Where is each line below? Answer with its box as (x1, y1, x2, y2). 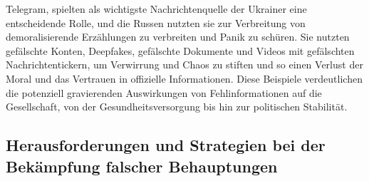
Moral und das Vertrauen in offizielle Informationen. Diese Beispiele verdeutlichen (6, 71, 363, 86)
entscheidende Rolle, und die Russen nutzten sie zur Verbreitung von (6, 15, 306, 30)
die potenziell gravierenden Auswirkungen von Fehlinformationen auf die (6, 85, 322, 100)
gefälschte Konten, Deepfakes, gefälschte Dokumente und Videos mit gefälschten (6, 43, 355, 58)
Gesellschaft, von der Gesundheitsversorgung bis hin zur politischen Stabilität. (6, 99, 348, 114)
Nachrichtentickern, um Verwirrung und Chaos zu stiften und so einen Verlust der (6, 57, 363, 72)
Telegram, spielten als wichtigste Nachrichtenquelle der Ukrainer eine (6, 1, 307, 16)
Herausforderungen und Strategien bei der (6, 134, 326, 156)
